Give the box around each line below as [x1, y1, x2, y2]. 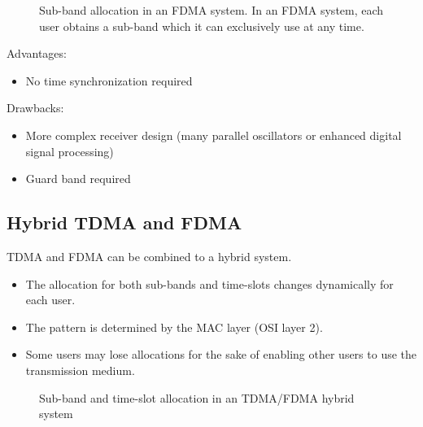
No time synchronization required [25, 72, 193, 89]
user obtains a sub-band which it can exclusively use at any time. [39, 17, 364, 34]
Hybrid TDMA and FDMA [7, 210, 242, 235]
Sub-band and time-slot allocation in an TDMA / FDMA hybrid [39, 389, 355, 406]
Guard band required [25, 170, 131, 187]
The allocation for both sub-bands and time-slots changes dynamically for [25, 275, 394, 292]
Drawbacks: [7, 99, 64, 116]
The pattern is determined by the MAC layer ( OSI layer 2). [25, 318, 323, 335]
